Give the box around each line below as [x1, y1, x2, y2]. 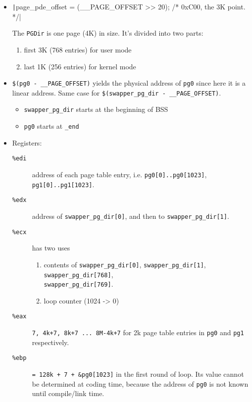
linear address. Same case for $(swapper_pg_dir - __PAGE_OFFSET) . [12, 87, 221, 98]
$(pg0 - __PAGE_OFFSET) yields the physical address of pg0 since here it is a [12, 78, 246, 88]
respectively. [32, 337, 69, 347]
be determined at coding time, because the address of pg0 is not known [32, 378, 249, 389]
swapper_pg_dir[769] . [44, 279, 113, 289]
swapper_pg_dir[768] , [44, 269, 113, 279]
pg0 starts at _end [24, 121, 79, 131]
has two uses [32, 243, 70, 253]
